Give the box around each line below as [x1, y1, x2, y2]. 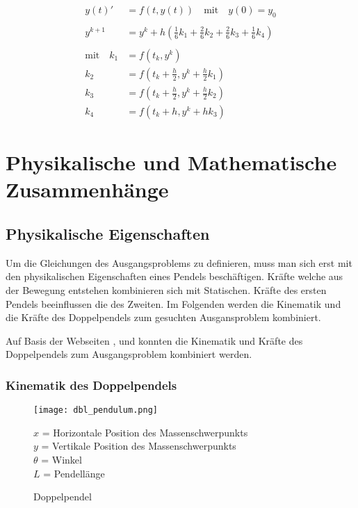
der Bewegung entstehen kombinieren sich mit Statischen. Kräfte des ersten [6, 283, 327, 297]
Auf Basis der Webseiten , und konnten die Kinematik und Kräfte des [6, 333, 303, 347]
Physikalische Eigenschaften [6, 223, 210, 244]
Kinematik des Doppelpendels [6, 376, 177, 393]
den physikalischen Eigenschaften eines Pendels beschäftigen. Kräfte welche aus [6, 269, 343, 284]
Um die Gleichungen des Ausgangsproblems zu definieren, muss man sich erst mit [6, 255, 352, 270]
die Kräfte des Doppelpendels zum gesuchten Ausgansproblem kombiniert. [6, 310, 321, 325]
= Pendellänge [43, 466, 105, 480]
